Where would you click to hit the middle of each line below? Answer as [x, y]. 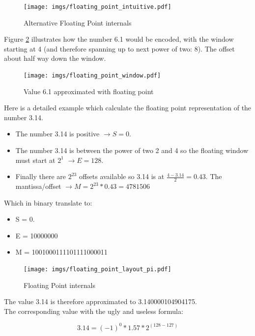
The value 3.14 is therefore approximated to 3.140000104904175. [100, 301]
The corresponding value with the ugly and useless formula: [94, 311]
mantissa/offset [38, 186]
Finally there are [41, 176]
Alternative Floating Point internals [78, 22]
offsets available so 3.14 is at [122, 176]
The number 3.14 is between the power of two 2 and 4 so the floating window [132, 150]
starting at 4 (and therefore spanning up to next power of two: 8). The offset [119, 48]
